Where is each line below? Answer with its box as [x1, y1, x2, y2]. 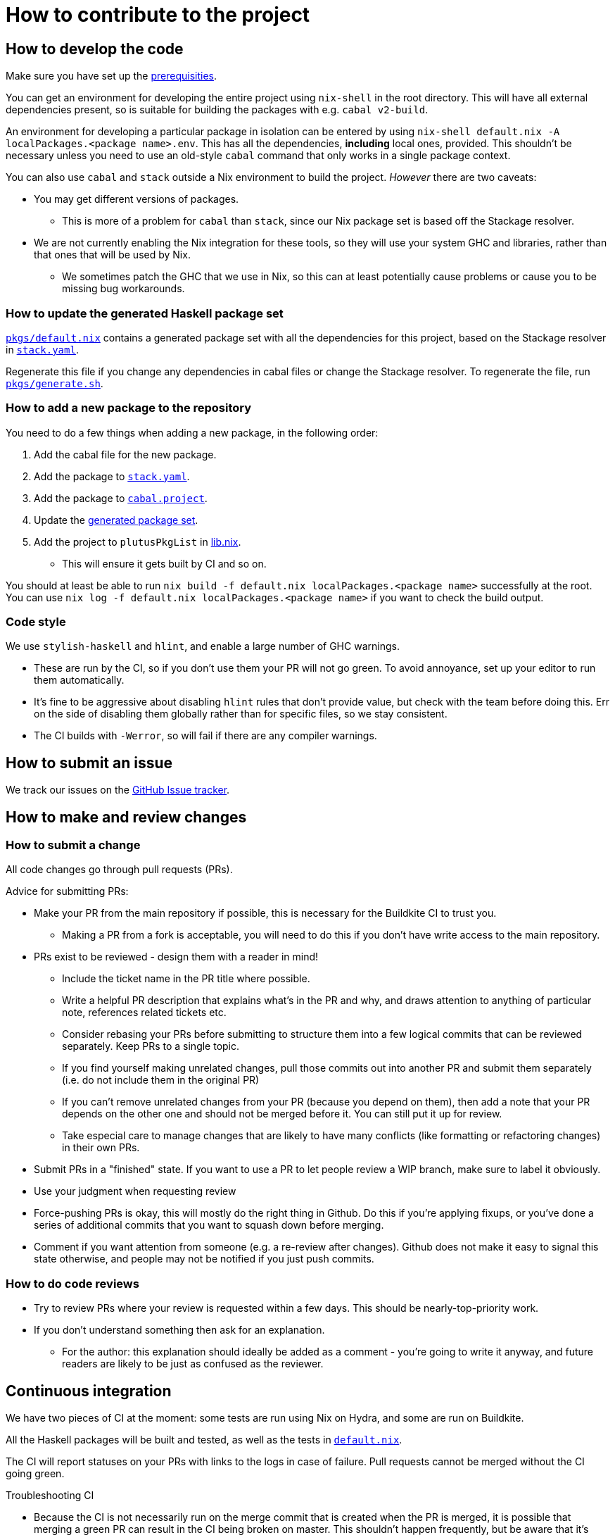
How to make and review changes [6, 808, 247, 826]
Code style [6, 615, 66, 629]
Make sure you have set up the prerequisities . [6, 70, 217, 82]
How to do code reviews [6, 1276, 139, 1291]
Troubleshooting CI [6, 1489, 94, 1502]
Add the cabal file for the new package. [34, 448, 217, 461]
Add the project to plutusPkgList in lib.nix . [34, 535, 241, 548]
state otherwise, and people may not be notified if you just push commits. [34, 1253, 374, 1265]
